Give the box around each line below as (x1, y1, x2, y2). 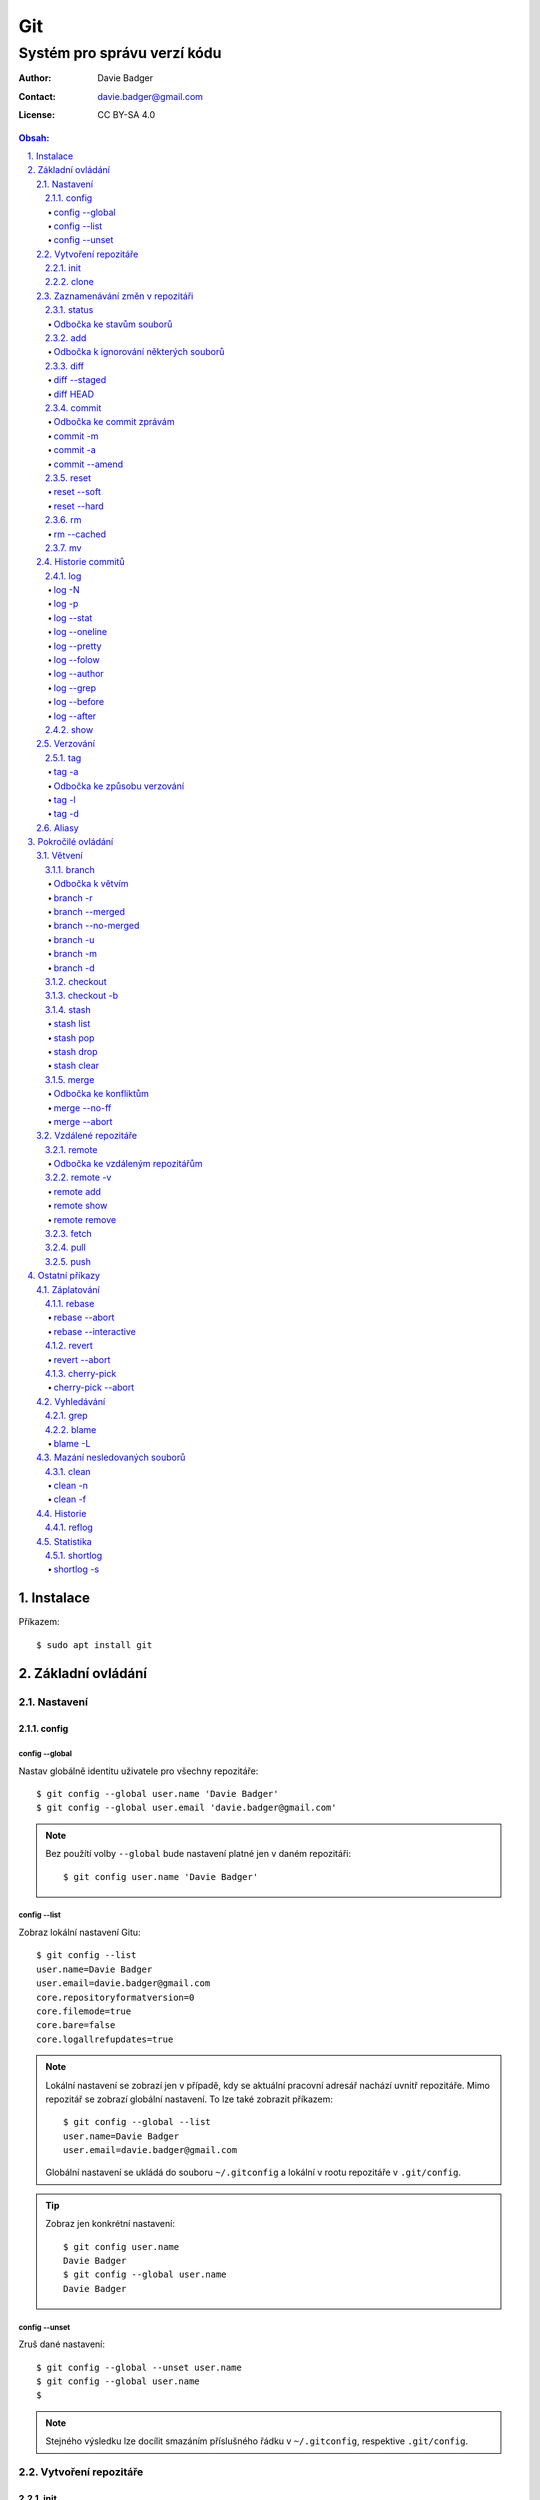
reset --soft (53, 486, 102, 498)
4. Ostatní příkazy (27, 1270, 100, 1282)
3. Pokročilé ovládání (27, 836, 114, 848)
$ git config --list (36, 1950, 137, 1961)
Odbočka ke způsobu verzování (53, 780, 185, 792)
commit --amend (53, 458, 124, 470)
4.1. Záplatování (36, 1283, 100, 1295)
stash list (53, 1018, 91, 1030)
